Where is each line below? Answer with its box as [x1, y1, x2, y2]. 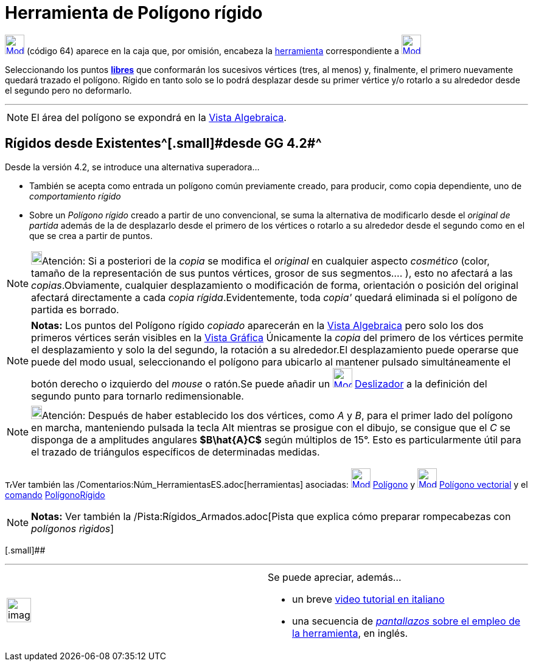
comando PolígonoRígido [5, 489, 105, 500]
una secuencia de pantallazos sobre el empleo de [292, 614, 521, 627]
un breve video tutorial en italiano [292, 592, 445, 605]
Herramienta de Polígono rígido [5, 2, 263, 23]
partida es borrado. [31, 303, 119, 316]
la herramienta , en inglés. [292, 626, 408, 639]
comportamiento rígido [29, 190, 121, 201]
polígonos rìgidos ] [31, 522, 114, 535]
